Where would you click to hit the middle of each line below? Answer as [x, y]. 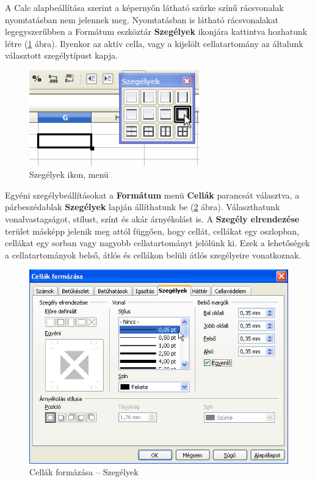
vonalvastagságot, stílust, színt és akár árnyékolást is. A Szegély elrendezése [152, 218]
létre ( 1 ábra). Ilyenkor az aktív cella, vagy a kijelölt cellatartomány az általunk [154, 43]
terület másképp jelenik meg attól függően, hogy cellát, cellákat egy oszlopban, [152, 231]
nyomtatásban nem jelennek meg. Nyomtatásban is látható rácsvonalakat [142, 19]
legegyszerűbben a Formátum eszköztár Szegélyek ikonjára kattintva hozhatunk [156, 31]
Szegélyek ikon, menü [69, 174]
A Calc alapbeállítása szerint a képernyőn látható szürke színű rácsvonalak [144, 7]
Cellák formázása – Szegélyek [84, 472]
